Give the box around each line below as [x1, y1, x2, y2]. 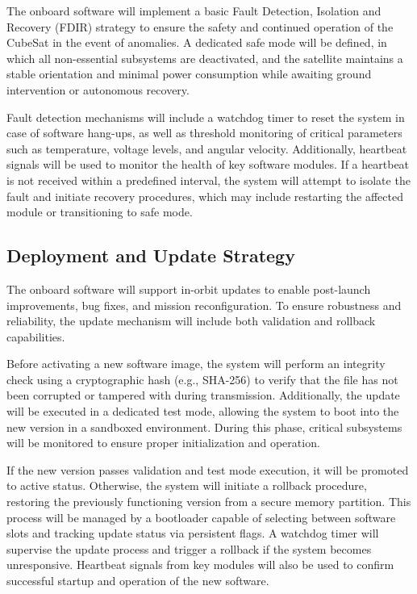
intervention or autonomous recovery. [6, 81, 190, 98]
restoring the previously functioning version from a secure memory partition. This [6, 493, 411, 510]
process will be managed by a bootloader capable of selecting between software [6, 508, 396, 525]
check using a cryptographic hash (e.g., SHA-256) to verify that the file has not [6, 370, 398, 387]
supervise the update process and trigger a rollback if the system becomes [6, 540, 372, 557]
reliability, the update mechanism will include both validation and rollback [6, 312, 376, 329]
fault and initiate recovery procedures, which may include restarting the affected [6, 187, 403, 204]
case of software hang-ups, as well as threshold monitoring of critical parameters [6, 124, 402, 141]
